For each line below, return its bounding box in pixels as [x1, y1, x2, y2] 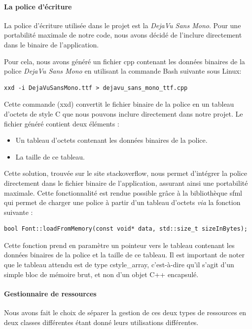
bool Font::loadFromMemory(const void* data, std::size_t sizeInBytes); [4, 225, 248, 233]
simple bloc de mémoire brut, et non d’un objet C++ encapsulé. [4, 269, 199, 279]
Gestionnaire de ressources [4, 288, 97, 298]
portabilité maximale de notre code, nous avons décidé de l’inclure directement [4, 30, 242, 40]
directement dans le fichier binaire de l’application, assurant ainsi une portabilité [4, 177, 248, 188]
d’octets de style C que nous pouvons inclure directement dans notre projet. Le [4, 108, 243, 119]
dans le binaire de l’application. [4, 39, 99, 49]
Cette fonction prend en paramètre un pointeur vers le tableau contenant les [4, 240, 235, 250]
